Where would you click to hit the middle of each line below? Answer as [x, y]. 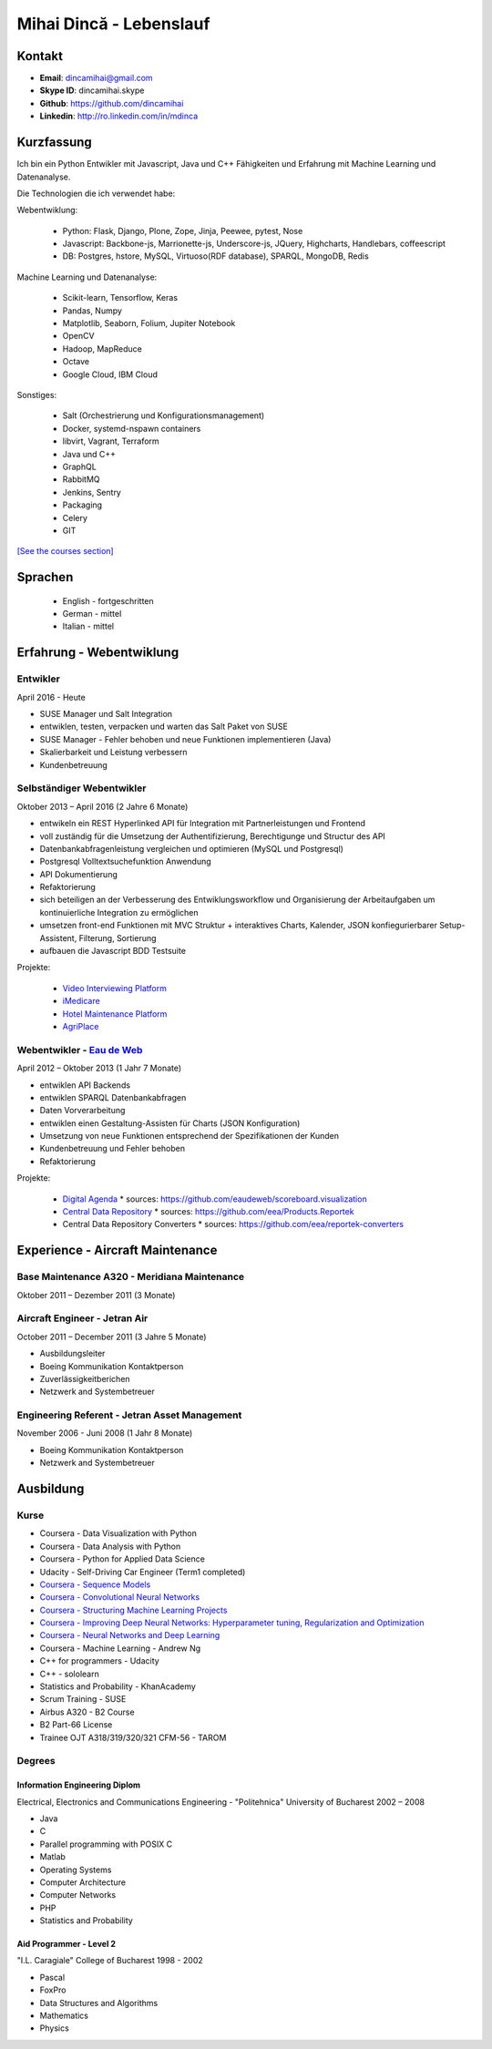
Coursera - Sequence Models [95, 1584]
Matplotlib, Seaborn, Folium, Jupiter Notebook [149, 323]
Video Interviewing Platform [115, 988]
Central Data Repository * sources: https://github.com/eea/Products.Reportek [208, 1212]
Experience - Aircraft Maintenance [117, 1250]
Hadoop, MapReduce [102, 348]
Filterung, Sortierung [118, 937]
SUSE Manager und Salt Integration [106, 714]
